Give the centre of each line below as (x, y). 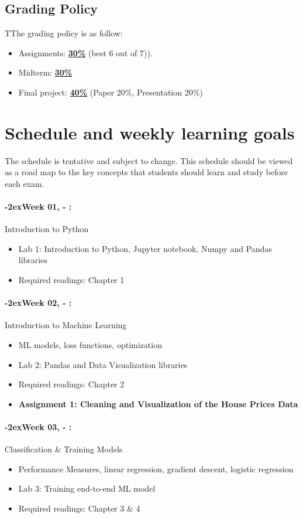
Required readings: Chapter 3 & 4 (79, 508)
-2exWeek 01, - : (38, 207)
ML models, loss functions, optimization (90, 345)
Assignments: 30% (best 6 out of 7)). (85, 52)
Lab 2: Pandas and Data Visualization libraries (103, 364)
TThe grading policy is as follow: (64, 33)
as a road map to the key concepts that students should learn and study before (146, 172)
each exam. (25, 183)
